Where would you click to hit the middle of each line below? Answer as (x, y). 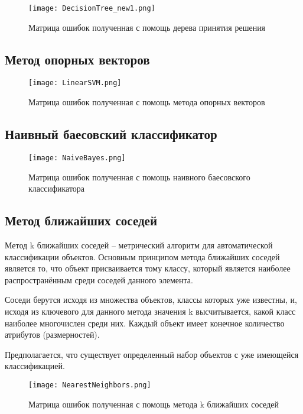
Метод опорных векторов (77, 59)
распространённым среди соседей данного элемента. (99, 279)
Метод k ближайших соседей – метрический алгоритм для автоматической (139, 245)
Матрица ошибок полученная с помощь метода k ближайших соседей (154, 404)
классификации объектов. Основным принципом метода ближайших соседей (142, 256)
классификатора (57, 188)
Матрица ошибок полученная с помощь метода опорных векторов (147, 102)
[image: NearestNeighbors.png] (90, 385)
